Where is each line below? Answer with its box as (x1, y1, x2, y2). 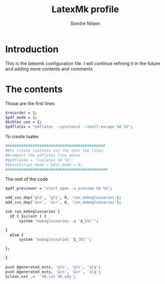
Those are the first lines (5, 100, 55, 106)
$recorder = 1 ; (5, 110, 38, 115)
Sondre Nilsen (70, 20, 101, 26)
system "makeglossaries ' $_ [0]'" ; (18, 237, 92, 242)
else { (10, 232, 24, 237)
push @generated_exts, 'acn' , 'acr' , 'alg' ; (5, 269, 101, 274)
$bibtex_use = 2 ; (5, 119, 42, 125)
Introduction (5, 43, 59, 55)
